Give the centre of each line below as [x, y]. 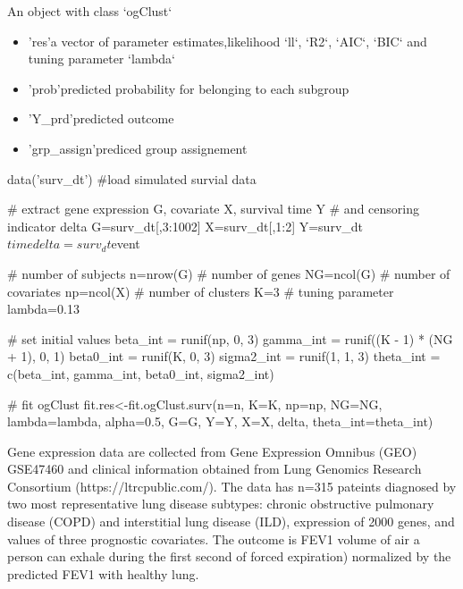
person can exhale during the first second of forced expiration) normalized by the [229, 556]
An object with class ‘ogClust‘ [90, 11]
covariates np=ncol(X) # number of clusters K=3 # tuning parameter [201, 291]
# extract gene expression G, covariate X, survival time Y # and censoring [213, 209]
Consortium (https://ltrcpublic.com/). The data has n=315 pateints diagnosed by [232, 486]
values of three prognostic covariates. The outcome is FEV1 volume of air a [214, 539]
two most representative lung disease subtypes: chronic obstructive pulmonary [221, 504]
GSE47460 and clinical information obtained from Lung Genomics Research [215, 469]
